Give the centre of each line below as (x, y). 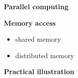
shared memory (38, 39)
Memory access (30, 23)
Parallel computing (36, 6)
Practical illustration (39, 71)
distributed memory (45, 55)
